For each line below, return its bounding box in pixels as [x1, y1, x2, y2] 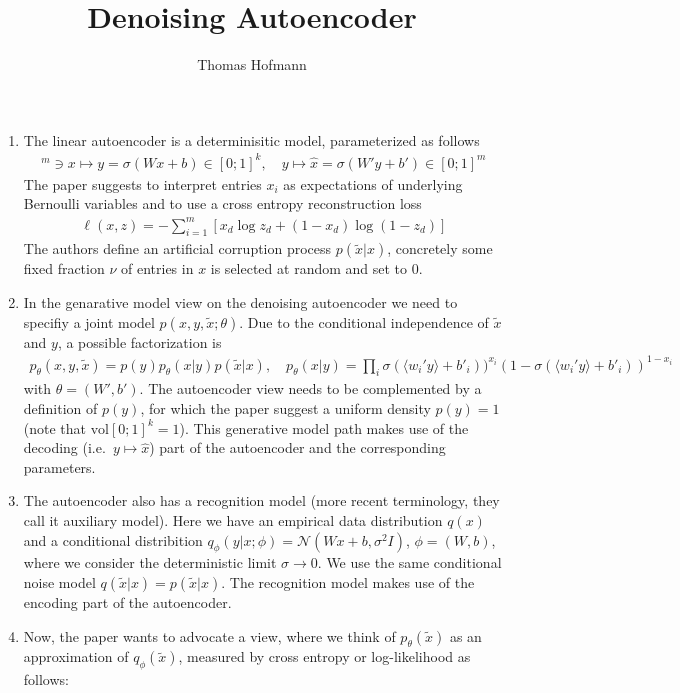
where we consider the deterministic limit [23, 552, 277, 573]
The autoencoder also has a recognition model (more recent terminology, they [23, 490, 500, 511]
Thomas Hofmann [197, 54, 307, 75]
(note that [23, 417, 87, 438]
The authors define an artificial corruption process [23, 238, 332, 259]
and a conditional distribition [23, 529, 203, 550]
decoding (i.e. [23, 437, 106, 458]
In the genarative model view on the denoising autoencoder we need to [23, 291, 458, 312]
